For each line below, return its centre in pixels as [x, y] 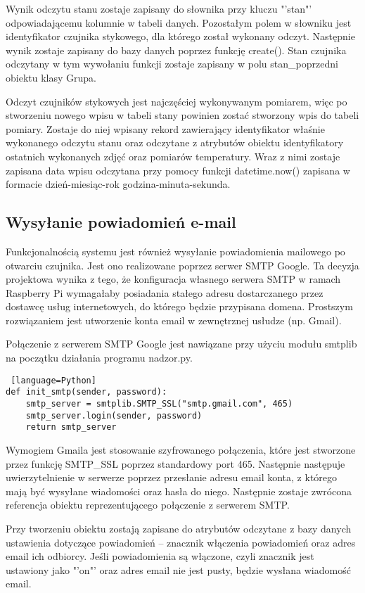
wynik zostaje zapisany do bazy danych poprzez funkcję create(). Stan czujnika [176, 50]
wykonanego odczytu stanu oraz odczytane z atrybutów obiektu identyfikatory [175, 142]
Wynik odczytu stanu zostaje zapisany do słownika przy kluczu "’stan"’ [159, 8]
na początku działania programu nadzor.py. [99, 358]
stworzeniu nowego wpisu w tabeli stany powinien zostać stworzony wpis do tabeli [182, 115]
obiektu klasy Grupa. [51, 77]
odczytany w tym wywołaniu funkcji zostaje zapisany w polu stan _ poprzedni [172, 64]
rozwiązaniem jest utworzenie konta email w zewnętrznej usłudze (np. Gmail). [174, 320]
